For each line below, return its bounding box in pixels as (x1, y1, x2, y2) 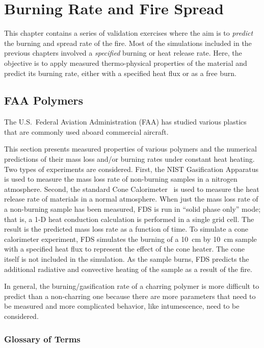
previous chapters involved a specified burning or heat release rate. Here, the (4, 47, 242, 58)
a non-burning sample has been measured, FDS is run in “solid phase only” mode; (4, 204, 261, 214)
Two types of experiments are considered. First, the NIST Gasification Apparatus (4, 163, 259, 174)
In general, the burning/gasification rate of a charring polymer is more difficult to (4, 281, 259, 291)
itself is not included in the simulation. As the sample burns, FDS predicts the (4, 254, 249, 264)
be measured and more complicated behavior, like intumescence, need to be (4, 301, 240, 311)
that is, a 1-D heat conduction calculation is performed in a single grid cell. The (4, 213, 254, 224)
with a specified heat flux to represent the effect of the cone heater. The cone (4, 243, 245, 254)
